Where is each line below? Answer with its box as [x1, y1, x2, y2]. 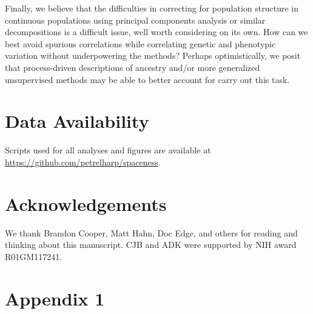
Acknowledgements [5, 191, 167, 216]
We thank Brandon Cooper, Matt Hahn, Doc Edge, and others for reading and [5, 226, 298, 239]
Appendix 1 [5, 286, 105, 310]
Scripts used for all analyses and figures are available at [5, 144, 211, 156]
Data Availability [5, 109, 149, 133]
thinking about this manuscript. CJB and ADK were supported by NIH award [5, 238, 297, 251]
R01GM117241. [5, 250, 62, 262]
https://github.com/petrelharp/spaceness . [5, 155, 161, 168]
